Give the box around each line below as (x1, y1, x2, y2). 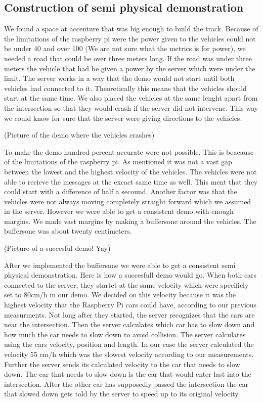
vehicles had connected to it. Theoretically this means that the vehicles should (4, 82, 247, 93)
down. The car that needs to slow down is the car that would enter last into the (4, 369, 251, 379)
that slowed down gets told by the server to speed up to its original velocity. (4, 388, 240, 399)
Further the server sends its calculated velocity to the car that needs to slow (4, 359, 240, 369)
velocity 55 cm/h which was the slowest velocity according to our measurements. (4, 349, 254, 360)
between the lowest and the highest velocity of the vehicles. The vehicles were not (4, 166, 257, 176)
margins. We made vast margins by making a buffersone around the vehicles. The (4, 215, 256, 226)
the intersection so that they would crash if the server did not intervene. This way (4, 102, 258, 113)
